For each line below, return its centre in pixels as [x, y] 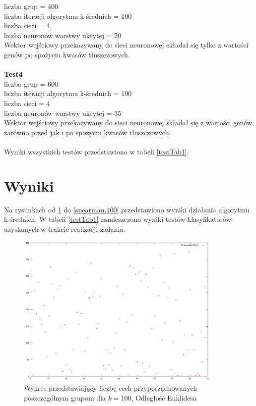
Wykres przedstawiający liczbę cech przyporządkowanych [111, 388]
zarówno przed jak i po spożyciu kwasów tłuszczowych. [88, 132]
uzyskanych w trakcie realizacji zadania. [65, 228]
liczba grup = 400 [31, 6]
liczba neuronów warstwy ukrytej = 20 [63, 35]
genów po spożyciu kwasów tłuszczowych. [67, 54]
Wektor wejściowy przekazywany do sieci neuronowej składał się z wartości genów [128, 123]
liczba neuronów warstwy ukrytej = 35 [63, 113]
